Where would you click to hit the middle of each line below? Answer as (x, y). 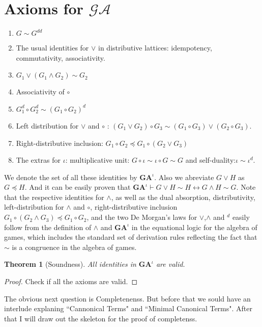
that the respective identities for (54, 197)
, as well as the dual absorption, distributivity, (183, 197)
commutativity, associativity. (61, 57)
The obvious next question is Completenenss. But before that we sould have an (127, 298)
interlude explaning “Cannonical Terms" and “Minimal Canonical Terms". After (128, 308)
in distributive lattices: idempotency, (155, 48)
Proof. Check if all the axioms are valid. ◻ (71, 281)
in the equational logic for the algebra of (194, 227)
